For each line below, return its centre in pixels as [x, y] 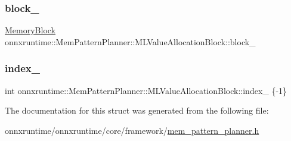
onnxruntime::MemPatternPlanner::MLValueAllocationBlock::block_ [130, 41]
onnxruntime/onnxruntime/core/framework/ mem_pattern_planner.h [132, 130]
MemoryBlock [30, 30]
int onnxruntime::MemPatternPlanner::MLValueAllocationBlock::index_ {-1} [146, 90]
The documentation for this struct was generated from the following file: [137, 110]
